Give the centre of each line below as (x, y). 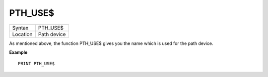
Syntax (20, 28)
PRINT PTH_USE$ (36, 64)
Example (18, 52)
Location (22, 34)
